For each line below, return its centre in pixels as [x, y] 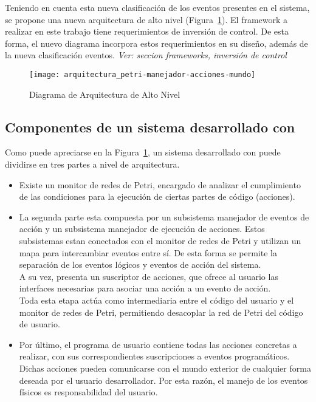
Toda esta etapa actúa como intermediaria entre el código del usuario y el [156, 300]
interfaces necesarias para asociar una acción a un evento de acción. [145, 288]
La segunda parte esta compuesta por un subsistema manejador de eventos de [164, 216]
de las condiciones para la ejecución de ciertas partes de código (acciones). [157, 196]
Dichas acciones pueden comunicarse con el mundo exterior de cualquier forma [165, 368]
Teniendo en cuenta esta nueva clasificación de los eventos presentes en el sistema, [157, 7]
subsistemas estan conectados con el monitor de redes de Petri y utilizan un [160, 240]
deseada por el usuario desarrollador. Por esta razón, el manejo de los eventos [163, 380]
